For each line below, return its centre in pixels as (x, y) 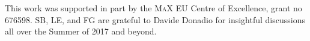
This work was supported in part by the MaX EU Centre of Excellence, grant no (153, 8)
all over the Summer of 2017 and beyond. (81, 31)
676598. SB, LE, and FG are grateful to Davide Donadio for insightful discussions (155, 19)
